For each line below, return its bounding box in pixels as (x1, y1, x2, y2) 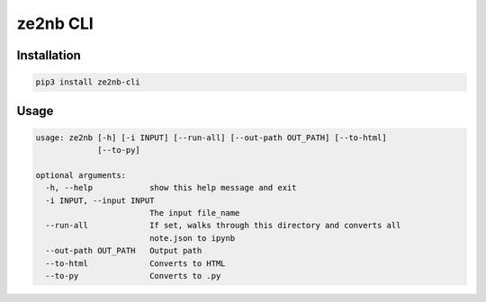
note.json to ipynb (148, 233, 236, 243)
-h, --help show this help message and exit (45, 182, 297, 193)
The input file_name (148, 208, 240, 218)
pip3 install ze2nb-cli (35, 77, 141, 87)
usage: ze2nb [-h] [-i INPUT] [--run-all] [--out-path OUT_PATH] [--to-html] (35, 132, 387, 143)
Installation (16, 48, 81, 63)
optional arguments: (35, 170, 126, 180)
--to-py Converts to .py (45, 271, 221, 281)
